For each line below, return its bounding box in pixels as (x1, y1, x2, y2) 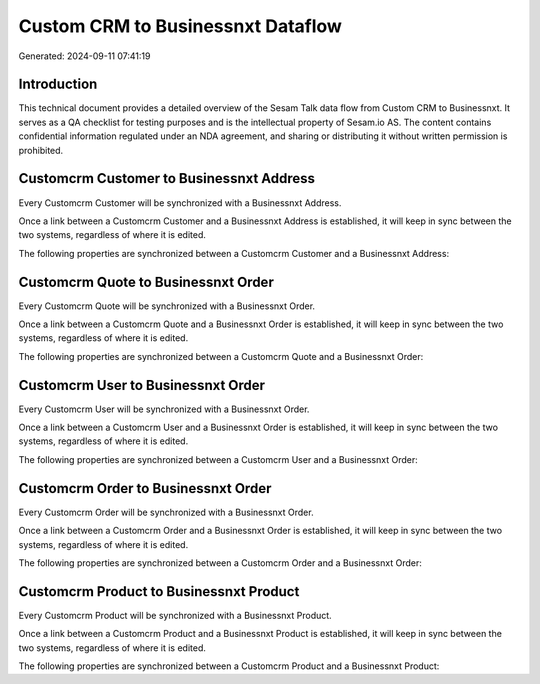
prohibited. (18, 144, 64, 156)
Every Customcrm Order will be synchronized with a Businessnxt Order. (18, 506, 314, 518)
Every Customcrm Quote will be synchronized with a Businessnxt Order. (18, 300, 315, 312)
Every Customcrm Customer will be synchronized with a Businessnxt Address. (18, 196, 342, 209)
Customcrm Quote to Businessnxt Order (18, 273, 274, 290)
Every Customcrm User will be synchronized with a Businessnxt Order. (18, 403, 310, 415)
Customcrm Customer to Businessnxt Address (18, 170, 315, 187)
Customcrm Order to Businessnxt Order (18, 480, 272, 497)
